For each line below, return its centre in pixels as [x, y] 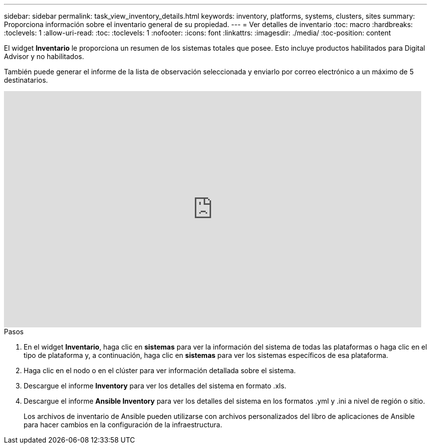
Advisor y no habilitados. [44, 56]
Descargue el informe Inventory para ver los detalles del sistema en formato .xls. [155, 386]
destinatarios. [26, 80]
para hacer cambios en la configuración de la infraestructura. [123, 425]
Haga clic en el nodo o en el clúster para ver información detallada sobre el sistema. [160, 370]
